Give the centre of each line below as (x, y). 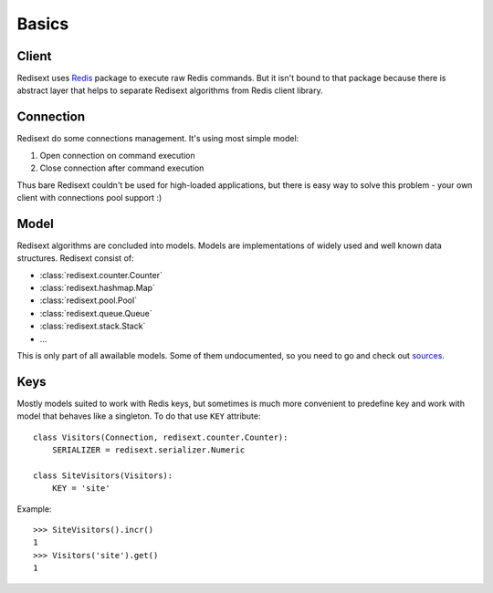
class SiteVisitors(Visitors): (103, 475)
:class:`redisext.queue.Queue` (96, 313)
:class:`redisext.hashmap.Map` (97, 288)
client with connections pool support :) (89, 197)
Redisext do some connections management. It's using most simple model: (158, 139)
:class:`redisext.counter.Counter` (101, 275)
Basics (43, 24)
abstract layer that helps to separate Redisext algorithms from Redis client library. (170, 90)
